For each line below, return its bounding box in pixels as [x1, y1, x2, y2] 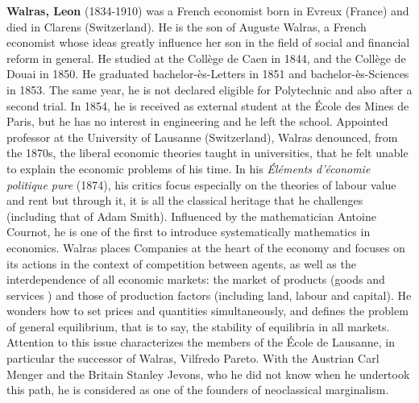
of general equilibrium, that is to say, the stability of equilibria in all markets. [6, 318, 390, 334]
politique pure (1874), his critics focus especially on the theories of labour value [6, 176, 396, 193]
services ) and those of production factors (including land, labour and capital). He [6, 286, 412, 303]
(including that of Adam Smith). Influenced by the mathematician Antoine [6, 207, 376, 224]
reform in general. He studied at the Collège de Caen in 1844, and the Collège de [6, 49, 406, 66]
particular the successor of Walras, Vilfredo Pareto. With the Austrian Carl [6, 350, 380, 367]
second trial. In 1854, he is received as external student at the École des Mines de [6, 97, 409, 114]
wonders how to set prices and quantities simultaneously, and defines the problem [6, 302, 409, 319]
